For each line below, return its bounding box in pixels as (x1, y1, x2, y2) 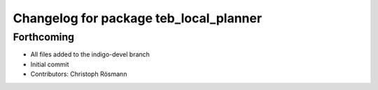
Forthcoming (13, 31, 75, 43)
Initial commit (30, 60, 69, 68)
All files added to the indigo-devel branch (30, 50, 150, 59)
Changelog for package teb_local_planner (13, 10, 262, 26)
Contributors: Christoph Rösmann (30, 70, 127, 78)
